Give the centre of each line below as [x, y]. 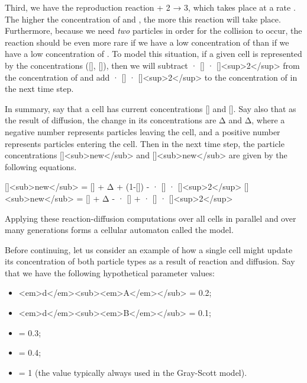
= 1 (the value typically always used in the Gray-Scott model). [133, 372]
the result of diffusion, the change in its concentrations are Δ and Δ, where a [145, 120]
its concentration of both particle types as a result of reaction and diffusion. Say [150, 261]
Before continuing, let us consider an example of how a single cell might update [149, 249]
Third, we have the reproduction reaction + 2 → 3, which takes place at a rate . [150, 7]
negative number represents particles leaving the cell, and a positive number [143, 131]
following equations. [41, 166]
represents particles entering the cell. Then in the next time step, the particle [145, 143]
